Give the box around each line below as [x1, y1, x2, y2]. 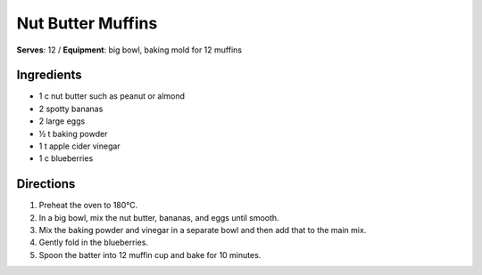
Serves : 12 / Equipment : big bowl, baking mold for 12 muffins [16, 44, 243, 55]
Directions [16, 176, 76, 191]
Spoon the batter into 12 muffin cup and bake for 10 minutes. [38, 249, 262, 260]
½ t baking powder [38, 128, 108, 139]
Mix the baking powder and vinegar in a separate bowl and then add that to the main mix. [38, 225, 367, 236]
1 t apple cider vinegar [38, 141, 120, 151]
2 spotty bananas [38, 103, 104, 114]
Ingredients [16, 68, 82, 83]
